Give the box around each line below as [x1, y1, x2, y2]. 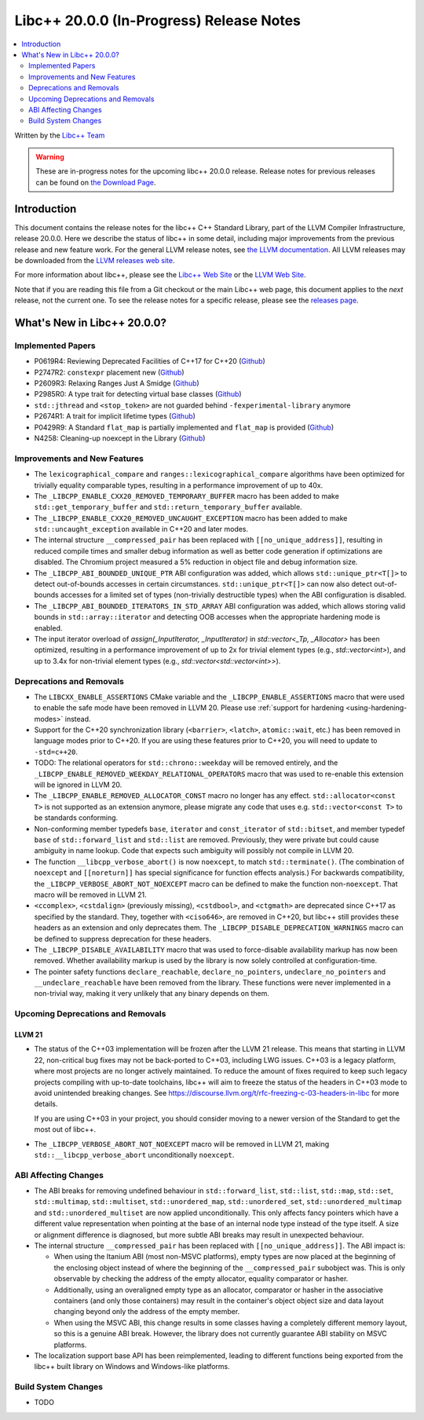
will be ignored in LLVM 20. [34, 780, 122, 789]
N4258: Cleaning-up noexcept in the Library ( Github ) [34, 433, 206, 443]
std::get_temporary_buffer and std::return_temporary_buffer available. [34, 503, 302, 512]
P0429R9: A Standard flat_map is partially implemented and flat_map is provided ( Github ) [34, 423, 334, 432]
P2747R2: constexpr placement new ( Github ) [34, 368, 185, 377]
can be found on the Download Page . [35, 177, 156, 187]
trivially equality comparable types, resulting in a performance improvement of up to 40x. [34, 480, 323, 490]
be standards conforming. [34, 813, 119, 822]
